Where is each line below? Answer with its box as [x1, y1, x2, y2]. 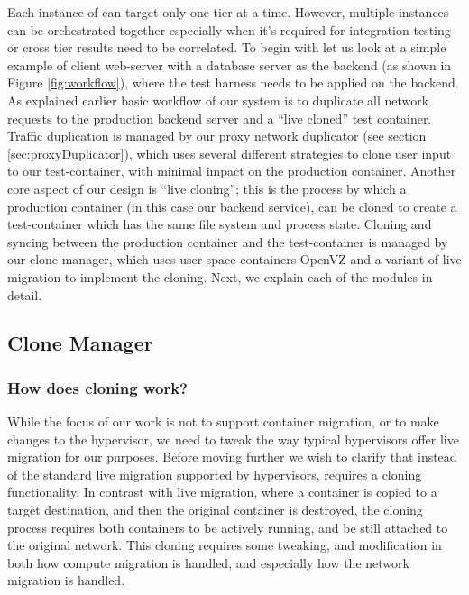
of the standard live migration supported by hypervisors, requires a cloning [7, 464, 422, 483]
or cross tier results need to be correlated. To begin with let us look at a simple [7, 38, 446, 57]
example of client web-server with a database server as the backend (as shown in [7, 55, 452, 74]
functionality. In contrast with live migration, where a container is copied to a [7, 482, 437, 501]
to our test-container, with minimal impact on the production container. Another [7, 161, 456, 180]
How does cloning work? [7, 376, 188, 398]
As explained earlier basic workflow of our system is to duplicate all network [7, 90, 429, 109]
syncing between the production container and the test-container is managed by [7, 232, 448, 251]
